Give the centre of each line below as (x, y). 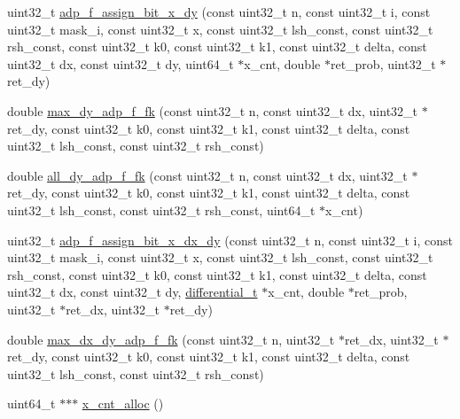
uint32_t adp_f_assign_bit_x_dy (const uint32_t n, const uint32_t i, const (219, 12)
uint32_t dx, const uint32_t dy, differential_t (133, 292)
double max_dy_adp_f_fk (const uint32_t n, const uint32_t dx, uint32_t (213, 110)
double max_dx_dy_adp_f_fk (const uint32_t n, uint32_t (171, 339)
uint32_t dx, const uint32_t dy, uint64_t (121, 63)
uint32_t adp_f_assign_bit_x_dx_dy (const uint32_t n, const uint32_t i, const (230, 240)
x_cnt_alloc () (123, 403)
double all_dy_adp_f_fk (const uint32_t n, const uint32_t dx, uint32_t (207, 175)
